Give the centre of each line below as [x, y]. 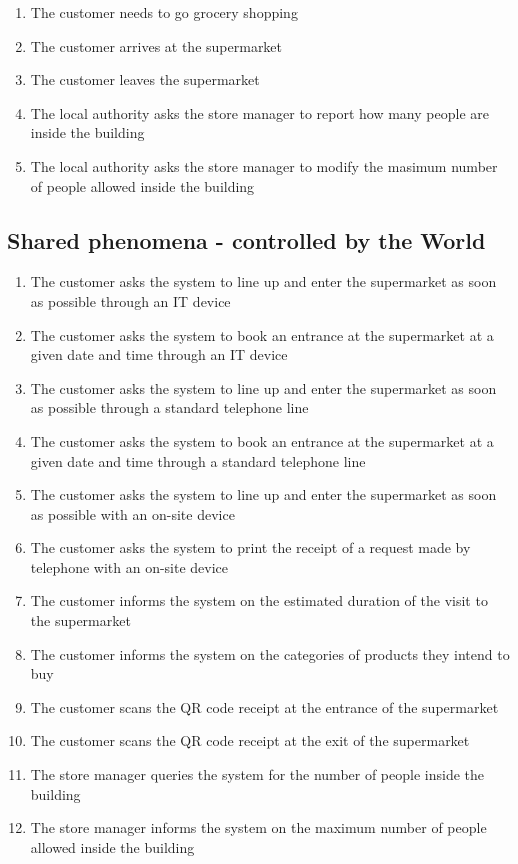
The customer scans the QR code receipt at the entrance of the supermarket [264, 706]
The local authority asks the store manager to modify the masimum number [264, 165]
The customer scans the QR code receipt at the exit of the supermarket [250, 740]
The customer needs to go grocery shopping [164, 12]
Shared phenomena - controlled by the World [246, 239]
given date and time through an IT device [159, 354]
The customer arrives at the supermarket [156, 45]
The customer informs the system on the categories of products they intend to [270, 653]
